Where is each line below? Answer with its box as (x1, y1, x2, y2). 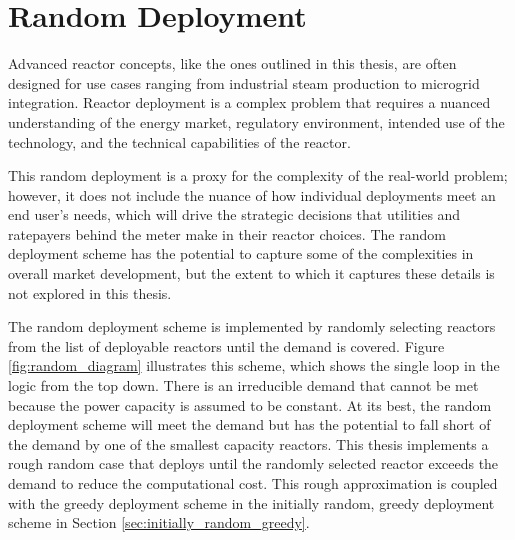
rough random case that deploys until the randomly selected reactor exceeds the (8, 453, 499, 474)
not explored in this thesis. (8, 282, 172, 303)
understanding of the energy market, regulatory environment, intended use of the (8, 111, 505, 132)
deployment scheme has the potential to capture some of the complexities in (8, 243, 474, 264)
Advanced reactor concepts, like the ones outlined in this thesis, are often (8, 53, 457, 74)
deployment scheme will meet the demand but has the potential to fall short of (8, 414, 491, 435)
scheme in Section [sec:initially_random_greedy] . (8, 512, 310, 533)
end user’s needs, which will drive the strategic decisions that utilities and (8, 204, 461, 225)
